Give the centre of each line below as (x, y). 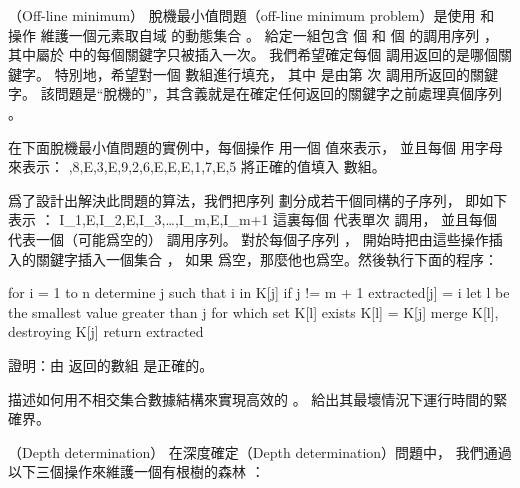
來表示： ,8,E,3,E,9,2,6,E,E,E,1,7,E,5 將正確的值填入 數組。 (197, 166)
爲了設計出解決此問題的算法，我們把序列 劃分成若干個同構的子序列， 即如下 (258, 199)
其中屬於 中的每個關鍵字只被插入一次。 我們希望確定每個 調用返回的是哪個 (253, 54)
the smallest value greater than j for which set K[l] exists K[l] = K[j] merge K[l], (253, 311)
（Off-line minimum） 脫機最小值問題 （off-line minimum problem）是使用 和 (251, 15)
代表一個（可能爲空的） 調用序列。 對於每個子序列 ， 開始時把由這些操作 (248, 238)
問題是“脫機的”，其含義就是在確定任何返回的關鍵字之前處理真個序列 (278, 93)
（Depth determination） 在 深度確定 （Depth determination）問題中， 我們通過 (260, 451)
